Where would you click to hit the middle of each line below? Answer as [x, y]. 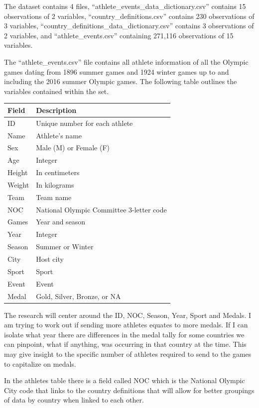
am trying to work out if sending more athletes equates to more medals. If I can [126, 325]
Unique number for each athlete [84, 123]
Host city [50, 258]
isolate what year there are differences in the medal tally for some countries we [124, 334]
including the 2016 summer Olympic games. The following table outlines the [121, 81]
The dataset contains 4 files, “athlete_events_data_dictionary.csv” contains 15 [125, 6]
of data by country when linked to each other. [74, 400]
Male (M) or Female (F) [73, 148]
